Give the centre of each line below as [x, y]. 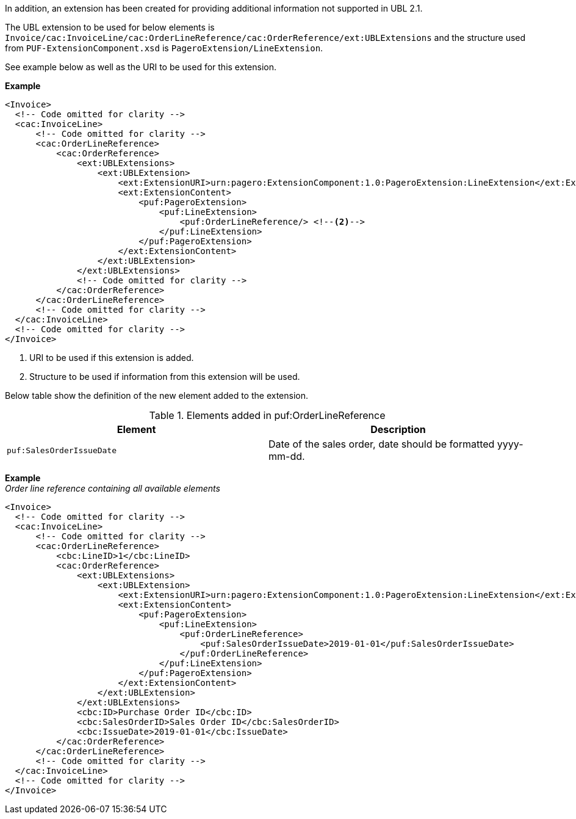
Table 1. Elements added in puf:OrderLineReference [267, 415]
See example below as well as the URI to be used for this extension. [141, 67]
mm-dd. [287, 456]
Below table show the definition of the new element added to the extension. [157, 395]
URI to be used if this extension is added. [112, 358]
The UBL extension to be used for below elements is [110, 27]
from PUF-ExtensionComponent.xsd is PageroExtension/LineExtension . [164, 48]
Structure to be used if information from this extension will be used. [165, 377]
